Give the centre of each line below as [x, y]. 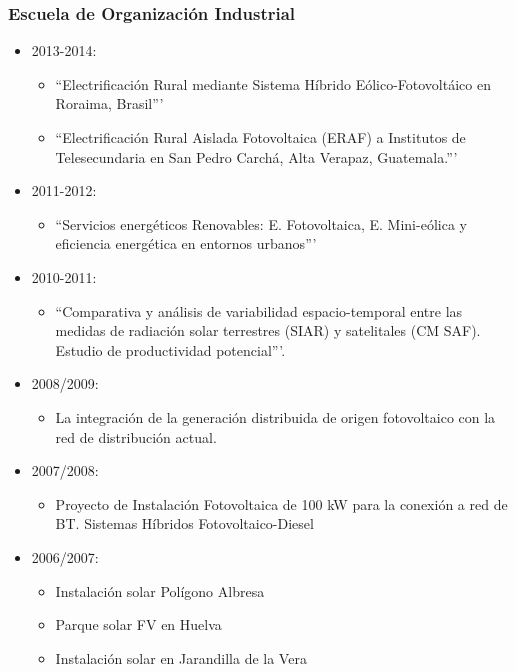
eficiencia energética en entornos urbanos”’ [186, 243]
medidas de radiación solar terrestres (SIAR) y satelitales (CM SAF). [268, 330]
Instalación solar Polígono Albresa [160, 590]
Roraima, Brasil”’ [109, 103]
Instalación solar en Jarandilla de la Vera [181, 657]
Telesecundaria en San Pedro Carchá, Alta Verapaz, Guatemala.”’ [256, 156]
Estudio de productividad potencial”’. [170, 349]
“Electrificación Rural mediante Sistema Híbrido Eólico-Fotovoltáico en [273, 83]
